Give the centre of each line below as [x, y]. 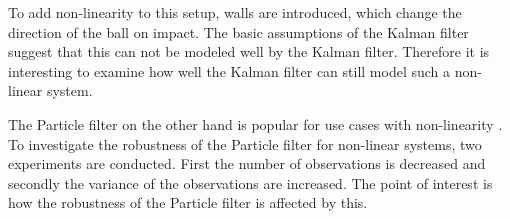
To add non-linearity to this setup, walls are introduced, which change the [235, 12]
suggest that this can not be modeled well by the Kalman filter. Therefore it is [249, 51]
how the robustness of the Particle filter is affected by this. [188, 202]
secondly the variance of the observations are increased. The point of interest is [250, 182]
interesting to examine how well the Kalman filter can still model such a [229, 70]
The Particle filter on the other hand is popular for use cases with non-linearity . [255, 123]
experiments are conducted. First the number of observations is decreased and [247, 163]
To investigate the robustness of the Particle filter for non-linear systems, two [245, 143]
